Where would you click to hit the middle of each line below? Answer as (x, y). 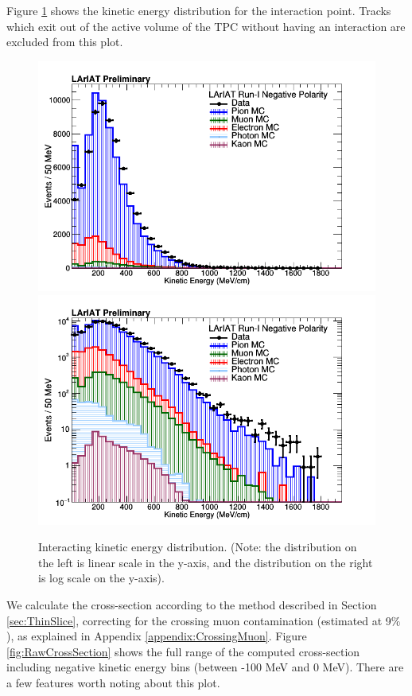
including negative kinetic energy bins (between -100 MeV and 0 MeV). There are (205, 667)
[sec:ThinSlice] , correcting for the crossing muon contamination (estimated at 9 (199, 620)
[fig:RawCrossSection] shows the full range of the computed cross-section (183, 651)
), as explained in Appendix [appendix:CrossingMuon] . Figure (157, 636)
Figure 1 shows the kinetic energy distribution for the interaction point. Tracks (199, 10)
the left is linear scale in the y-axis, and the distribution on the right (206, 562)
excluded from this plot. (65, 42)
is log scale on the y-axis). (101, 578)
